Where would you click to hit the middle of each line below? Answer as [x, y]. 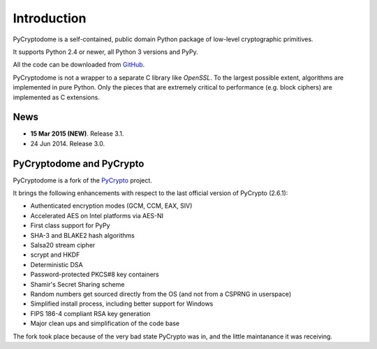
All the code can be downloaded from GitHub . [79, 65]
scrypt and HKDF [55, 255]
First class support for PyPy [71, 226]
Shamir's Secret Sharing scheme [77, 284]
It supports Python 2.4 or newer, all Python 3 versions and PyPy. [105, 52]
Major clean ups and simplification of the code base [105, 323]
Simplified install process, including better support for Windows [122, 304]
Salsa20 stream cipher [63, 245]
